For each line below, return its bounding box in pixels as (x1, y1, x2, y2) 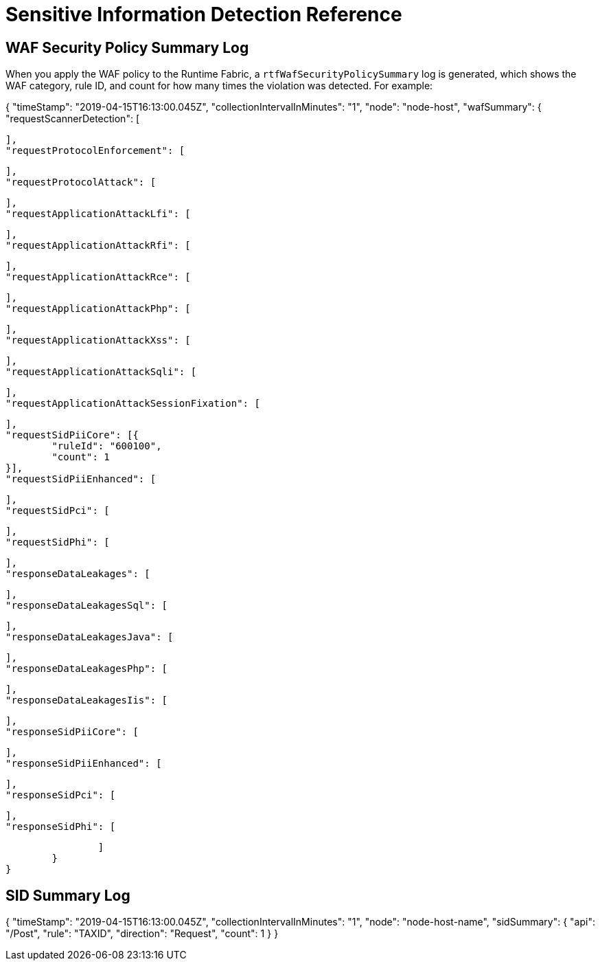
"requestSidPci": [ (5, 505, 110, 517)
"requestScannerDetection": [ (5, 113, 139, 125)
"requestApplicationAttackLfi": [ (5, 208, 191, 220)
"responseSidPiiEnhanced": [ (5, 758, 162, 770)
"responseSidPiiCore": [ (5, 726, 139, 738)
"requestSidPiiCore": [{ (5, 429, 139, 441)
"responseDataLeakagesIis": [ (5, 695, 168, 706)
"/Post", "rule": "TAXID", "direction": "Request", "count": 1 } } (5, 928, 279, 940)
